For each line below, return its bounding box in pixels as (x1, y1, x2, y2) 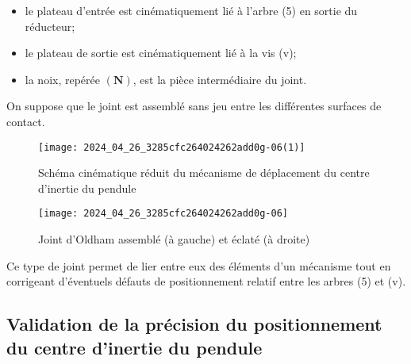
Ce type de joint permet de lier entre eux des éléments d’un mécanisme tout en (6, 257, 391, 274)
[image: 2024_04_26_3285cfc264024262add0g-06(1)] (38, 141, 305, 153)
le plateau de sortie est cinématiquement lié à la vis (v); (25, 44, 297, 61)
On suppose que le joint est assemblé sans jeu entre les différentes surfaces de (6, 98, 382, 114)
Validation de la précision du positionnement (6, 312, 382, 336)
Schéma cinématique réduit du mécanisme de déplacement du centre (38, 164, 370, 181)
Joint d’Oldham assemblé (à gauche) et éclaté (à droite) (38, 231, 310, 247)
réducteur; (25, 17, 75, 34)
